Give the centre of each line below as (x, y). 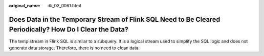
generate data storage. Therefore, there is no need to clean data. (74, 48)
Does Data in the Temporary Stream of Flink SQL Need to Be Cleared (115, 19)
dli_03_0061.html (64, 6)
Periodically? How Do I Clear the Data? (69, 30)
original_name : (25, 6)
